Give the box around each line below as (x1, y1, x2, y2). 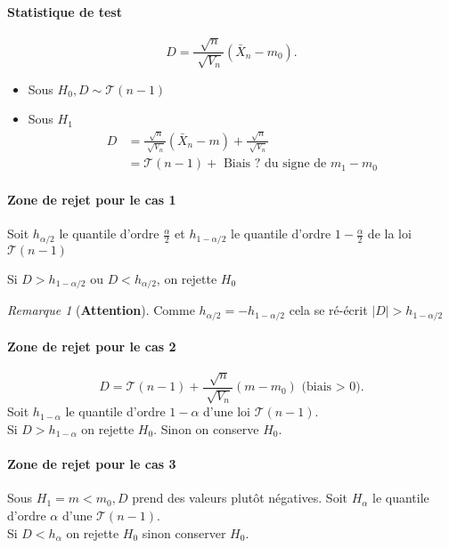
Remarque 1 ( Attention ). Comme (7, 301, 195, 319)
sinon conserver (142, 523, 226, 542)
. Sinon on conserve (153, 419, 259, 438)
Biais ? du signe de (223, 157, 327, 171)
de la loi (367, 224, 412, 243)
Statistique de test (7, 2, 122, 20)
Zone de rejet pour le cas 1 (7, 190, 176, 209)
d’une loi (203, 402, 250, 421)
